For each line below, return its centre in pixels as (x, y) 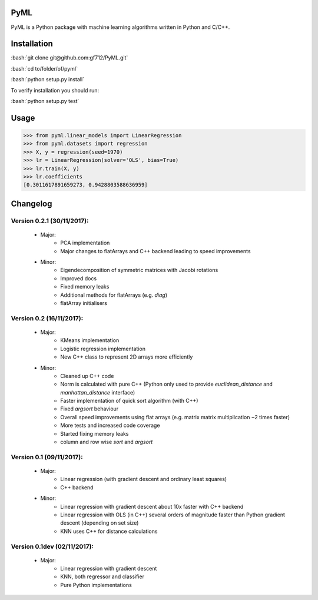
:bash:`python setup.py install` (48, 79)
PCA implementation (85, 243)
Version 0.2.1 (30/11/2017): (50, 221)
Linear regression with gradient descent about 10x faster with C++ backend (152, 506)
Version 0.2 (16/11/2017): (47, 318)
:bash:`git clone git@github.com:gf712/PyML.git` (69, 58)
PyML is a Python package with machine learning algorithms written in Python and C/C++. (120, 27)
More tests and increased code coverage (110, 425)
